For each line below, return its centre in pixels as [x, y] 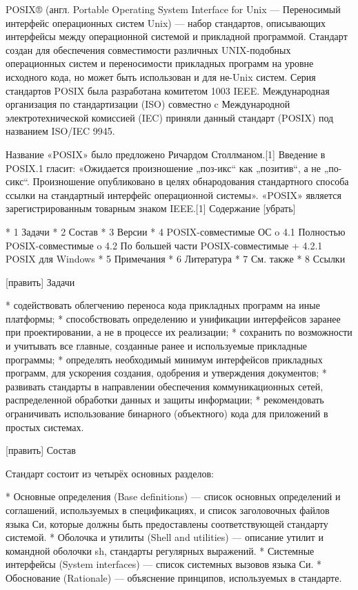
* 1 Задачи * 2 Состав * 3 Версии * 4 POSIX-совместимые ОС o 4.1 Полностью [176, 231]
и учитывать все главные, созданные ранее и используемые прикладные [157, 346]
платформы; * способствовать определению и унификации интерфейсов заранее [173, 318]
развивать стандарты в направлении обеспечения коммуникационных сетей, [165, 386]
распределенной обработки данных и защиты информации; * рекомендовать [165, 400]
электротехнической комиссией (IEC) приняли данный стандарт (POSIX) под [170, 117]
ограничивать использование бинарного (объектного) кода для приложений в [167, 413]
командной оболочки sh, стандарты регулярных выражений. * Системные [160, 550]
